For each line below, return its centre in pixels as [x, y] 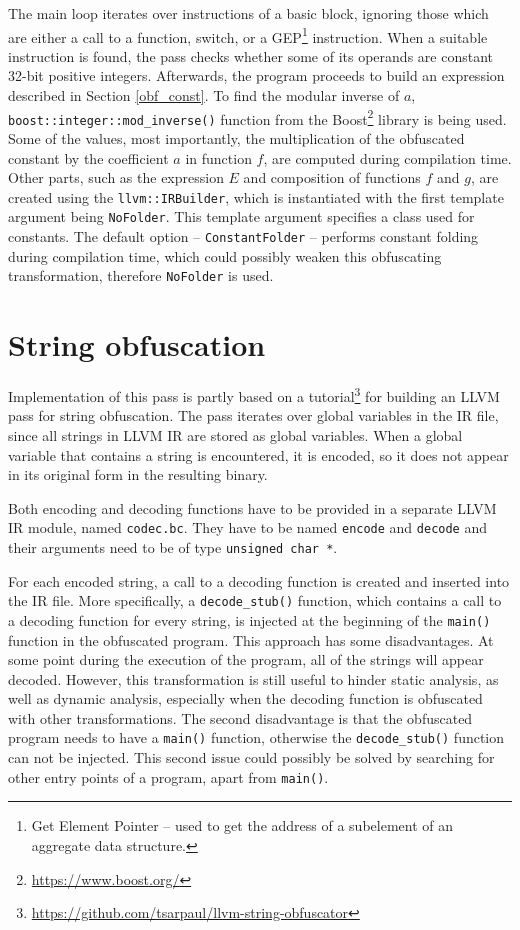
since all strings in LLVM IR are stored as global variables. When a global [235, 434]
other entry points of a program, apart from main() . [168, 776]
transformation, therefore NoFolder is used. [141, 275]
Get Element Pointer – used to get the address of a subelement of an [242, 825]
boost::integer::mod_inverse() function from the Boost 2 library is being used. [257, 117]
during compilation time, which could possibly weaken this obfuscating [225, 255]
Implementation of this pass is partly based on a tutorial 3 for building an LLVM [254, 394]
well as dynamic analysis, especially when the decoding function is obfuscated [245, 698]
